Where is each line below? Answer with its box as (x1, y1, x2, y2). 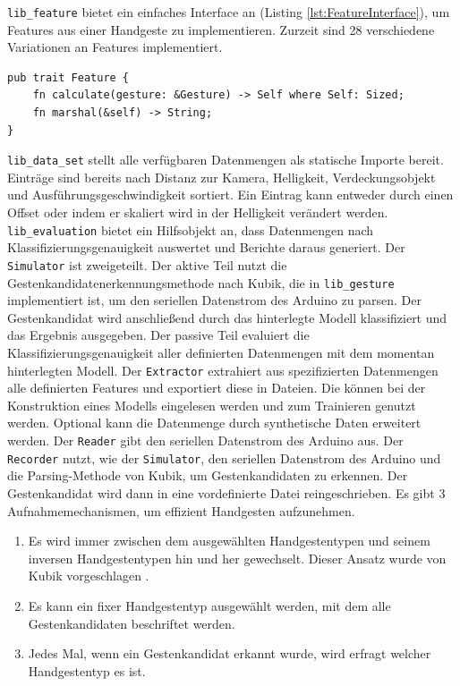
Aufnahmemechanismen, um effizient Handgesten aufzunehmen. (7, 501, 355, 520)
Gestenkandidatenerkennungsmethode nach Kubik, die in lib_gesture (7, 273, 395, 292)
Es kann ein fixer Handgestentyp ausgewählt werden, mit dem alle (28, 596, 391, 614)
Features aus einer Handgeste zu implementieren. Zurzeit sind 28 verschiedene (7, 20, 435, 38)
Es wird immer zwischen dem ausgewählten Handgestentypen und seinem (28, 531, 430, 550)
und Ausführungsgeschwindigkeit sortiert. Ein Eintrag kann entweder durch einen (7, 185, 454, 204)
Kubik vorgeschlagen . (28, 566, 149, 585)
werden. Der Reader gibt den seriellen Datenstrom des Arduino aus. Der (7, 431, 404, 450)
